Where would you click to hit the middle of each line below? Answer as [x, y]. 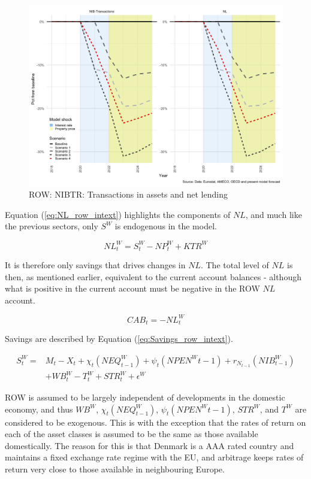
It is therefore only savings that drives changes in [95, 265]
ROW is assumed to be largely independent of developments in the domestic [145, 397]
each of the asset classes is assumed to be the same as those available [132, 434]
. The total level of [235, 265]
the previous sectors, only [52, 226]
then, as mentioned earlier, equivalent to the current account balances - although [153, 276]
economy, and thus [39, 409]
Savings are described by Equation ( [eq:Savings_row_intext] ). [119, 339]
